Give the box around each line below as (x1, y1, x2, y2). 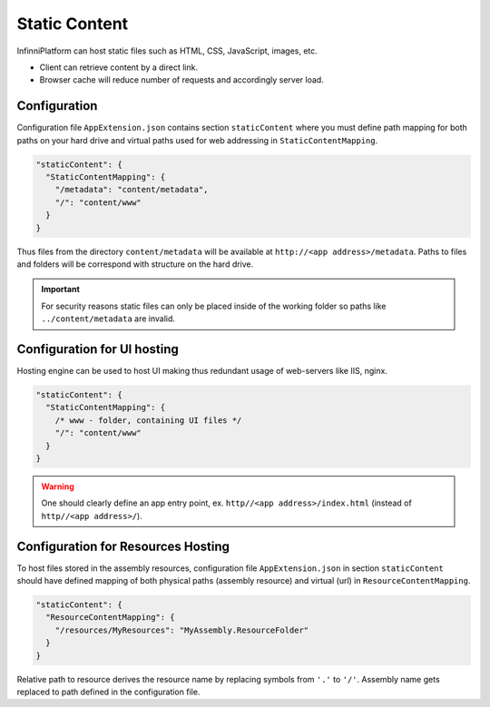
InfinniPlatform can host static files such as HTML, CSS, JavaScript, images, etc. (16, 45, 318, 56)
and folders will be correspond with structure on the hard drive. (16, 259, 254, 270)
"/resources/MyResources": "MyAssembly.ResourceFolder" (54, 624, 309, 635)
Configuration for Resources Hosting (16, 538, 230, 554)
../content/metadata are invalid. (41, 313, 176, 324)
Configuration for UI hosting (16, 341, 179, 357)
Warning (41, 481, 74, 492)
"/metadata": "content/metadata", (54, 184, 209, 195)
